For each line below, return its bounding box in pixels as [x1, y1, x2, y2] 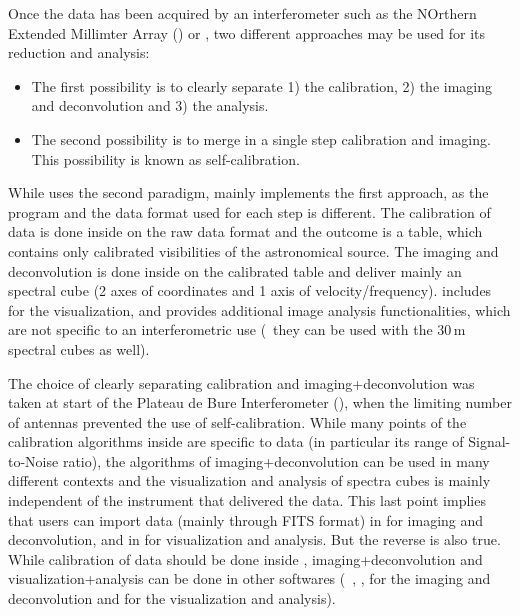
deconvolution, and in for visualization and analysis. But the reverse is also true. [8, 529, 501, 550]
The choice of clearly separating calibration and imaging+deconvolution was [8, 372, 475, 393]
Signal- [468, 431, 511, 452]
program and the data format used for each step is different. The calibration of [8, 201, 491, 222]
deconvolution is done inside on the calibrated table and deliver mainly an [8, 260, 462, 281]
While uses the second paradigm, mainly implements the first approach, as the [8, 182, 489, 203]
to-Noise [8, 450, 59, 471]
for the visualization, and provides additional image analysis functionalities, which [8, 299, 511, 320]
